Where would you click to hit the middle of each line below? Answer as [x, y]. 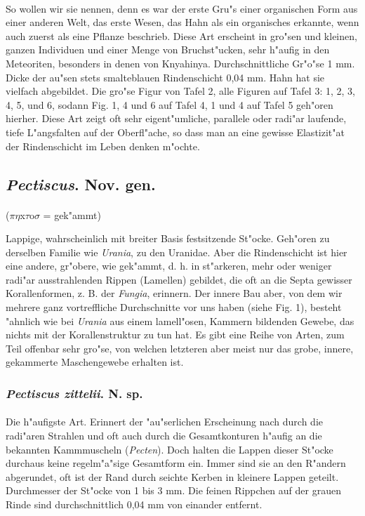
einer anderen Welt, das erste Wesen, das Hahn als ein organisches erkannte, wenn [182, 22]
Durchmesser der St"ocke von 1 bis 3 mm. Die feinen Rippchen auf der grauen [173, 490]
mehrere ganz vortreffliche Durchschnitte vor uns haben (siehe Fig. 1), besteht [174, 307]
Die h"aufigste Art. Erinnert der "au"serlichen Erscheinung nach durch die [165, 422]
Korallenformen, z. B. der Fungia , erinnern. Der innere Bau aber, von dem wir [174, 293]
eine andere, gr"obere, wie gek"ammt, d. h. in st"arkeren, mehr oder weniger [169, 266]
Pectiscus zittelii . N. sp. [74, 393]
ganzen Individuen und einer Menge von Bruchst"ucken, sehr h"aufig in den [168, 49]
